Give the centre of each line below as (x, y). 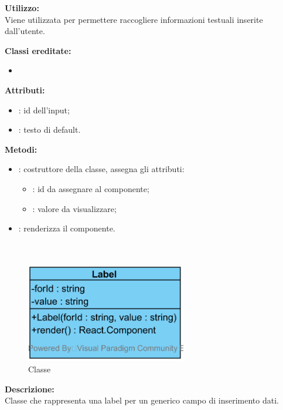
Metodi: (21, 149)
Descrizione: (30, 389)
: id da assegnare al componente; (91, 188)
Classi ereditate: (38, 50)
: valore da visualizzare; (74, 208)
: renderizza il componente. (67, 228)
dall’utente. (25, 31)
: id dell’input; (44, 110)
